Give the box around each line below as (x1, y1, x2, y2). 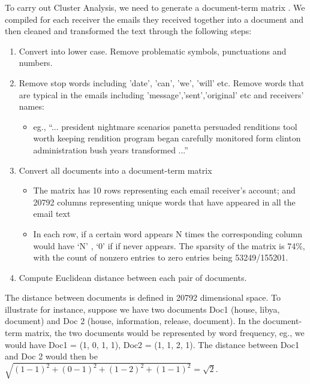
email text (33, 207, 71, 220)
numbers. (19, 56, 53, 69)
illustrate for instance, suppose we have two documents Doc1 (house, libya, (5, 303, 280, 315)
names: (19, 100, 44, 113)
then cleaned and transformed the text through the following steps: (5, 25, 252, 37)
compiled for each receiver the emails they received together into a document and (5, 13, 303, 25)
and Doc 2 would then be (5, 350, 98, 362)
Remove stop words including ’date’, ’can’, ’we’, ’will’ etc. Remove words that (19, 76, 305, 89)
